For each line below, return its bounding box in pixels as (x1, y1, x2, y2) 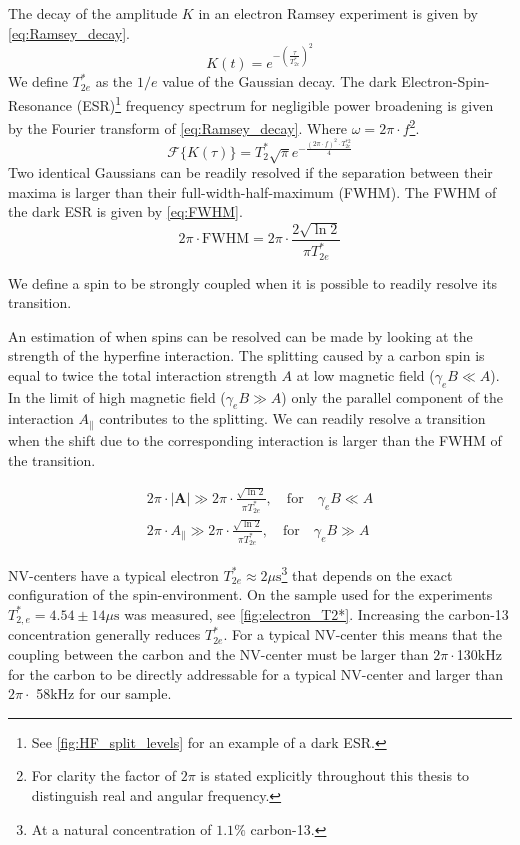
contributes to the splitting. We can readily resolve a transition (99, 408, 486, 429)
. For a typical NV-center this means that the (223, 624, 502, 645)
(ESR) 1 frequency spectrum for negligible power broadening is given (76, 91, 494, 115)
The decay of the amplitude (8, 3, 178, 23)
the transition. (8, 449, 96, 470)
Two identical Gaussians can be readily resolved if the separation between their (8, 162, 493, 183)
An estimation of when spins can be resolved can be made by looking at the (8, 325, 473, 346)
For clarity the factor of (31, 765, 177, 786)
